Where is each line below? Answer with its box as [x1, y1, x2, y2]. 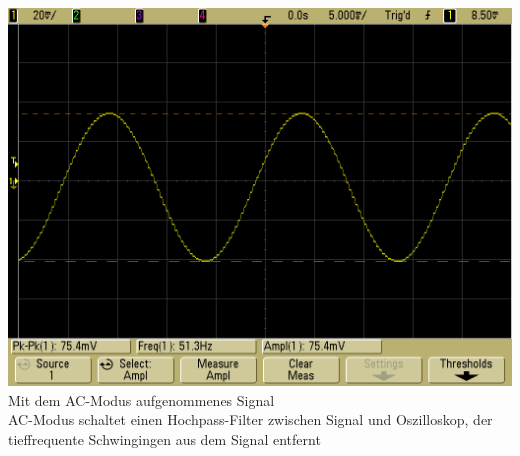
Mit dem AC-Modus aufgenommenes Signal [8, 389, 275, 410]
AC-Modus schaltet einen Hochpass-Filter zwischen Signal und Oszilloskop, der [8, 409, 493, 430]
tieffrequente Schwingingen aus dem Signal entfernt [8, 428, 321, 449]
